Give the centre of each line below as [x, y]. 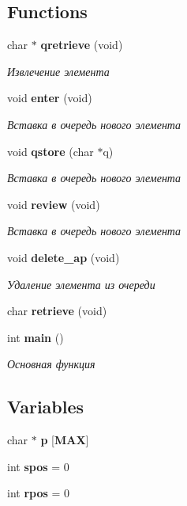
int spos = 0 [38, 466]
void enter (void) [50, 98]
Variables [46, 407]
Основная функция [51, 364]
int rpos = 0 [39, 493]
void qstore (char [50, 151]
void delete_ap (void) [64, 257]
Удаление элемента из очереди [81, 284]
